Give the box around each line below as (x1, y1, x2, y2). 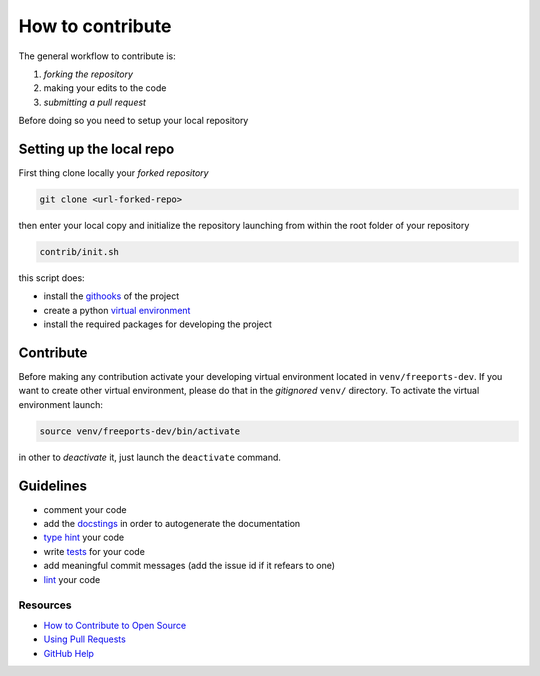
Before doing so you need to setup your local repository (18, 115, 249, 127)
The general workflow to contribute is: (18, 50, 176, 62)
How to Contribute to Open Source (43, 619, 187, 631)
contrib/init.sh (39, 246, 120, 257)
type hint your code (43, 531, 125, 544)
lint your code (43, 573, 101, 585)
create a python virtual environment (43, 304, 191, 316)
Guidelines (18, 477, 87, 494)
